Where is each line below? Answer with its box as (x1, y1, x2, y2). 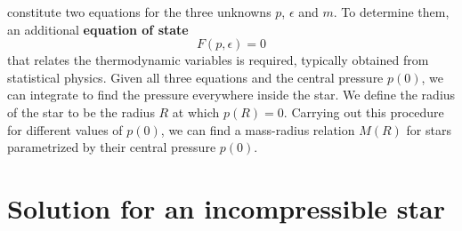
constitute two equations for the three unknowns (7, 3, 272, 20)
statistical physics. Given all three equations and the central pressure (7, 68, 384, 86)
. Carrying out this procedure (283, 102, 444, 121)
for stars (406, 120, 451, 139)
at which (172, 102, 220, 121)
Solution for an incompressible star (7, 189, 445, 226)
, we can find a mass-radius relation (160, 120, 355, 139)
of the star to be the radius (7, 102, 155, 121)
